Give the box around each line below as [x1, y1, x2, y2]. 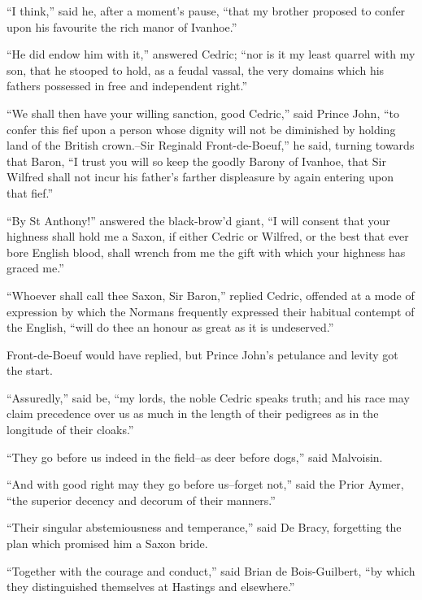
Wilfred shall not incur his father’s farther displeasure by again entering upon [7, 168, 394, 185]
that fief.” [7, 184, 54, 201]
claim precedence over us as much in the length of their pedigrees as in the [7, 405, 379, 422]
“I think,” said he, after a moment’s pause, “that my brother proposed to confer [7, 2, 406, 19]
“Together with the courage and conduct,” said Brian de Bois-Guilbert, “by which [7, 562, 415, 579]
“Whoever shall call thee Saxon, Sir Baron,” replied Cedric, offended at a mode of [7, 286, 415, 303]
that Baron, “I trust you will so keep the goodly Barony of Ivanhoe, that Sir [7, 152, 386, 169]
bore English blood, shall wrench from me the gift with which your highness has [7, 243, 406, 260]
